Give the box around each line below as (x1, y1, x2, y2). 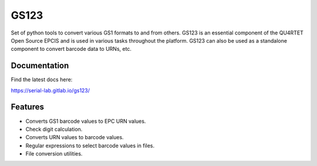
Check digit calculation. (25, 126, 83, 133)
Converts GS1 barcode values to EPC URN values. (25, 117, 146, 124)
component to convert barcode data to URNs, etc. (11, 46, 132, 53)
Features (11, 102, 44, 112)
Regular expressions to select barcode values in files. (25, 142, 155, 149)
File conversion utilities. (25, 150, 83, 157)
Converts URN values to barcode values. (25, 134, 124, 141)
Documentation (11, 61, 69, 71)
